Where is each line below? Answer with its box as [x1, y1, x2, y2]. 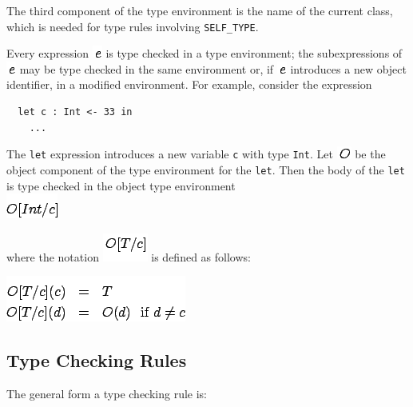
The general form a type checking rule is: [6, 385, 208, 402]
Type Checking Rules [6, 348, 187, 373]
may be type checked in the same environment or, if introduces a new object [19, 60, 407, 77]
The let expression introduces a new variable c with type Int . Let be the [6, 146, 386, 162]
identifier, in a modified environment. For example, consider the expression [6, 76, 372, 93]
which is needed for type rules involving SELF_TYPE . [6, 18, 259, 34]
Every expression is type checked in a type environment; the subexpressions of [6, 45, 403, 62]
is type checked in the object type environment [6, 177, 236, 194]
